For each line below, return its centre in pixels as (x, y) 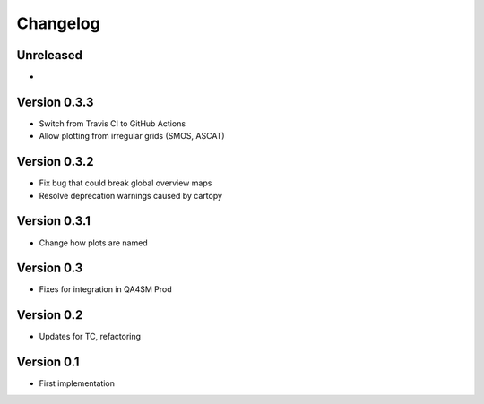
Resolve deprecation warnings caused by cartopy (131, 195)
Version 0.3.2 (55, 162)
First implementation (77, 383)
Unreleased (50, 55)
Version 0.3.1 (54, 221)
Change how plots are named (93, 243)
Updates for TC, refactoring (90, 337)
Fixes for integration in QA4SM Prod (105, 289)
